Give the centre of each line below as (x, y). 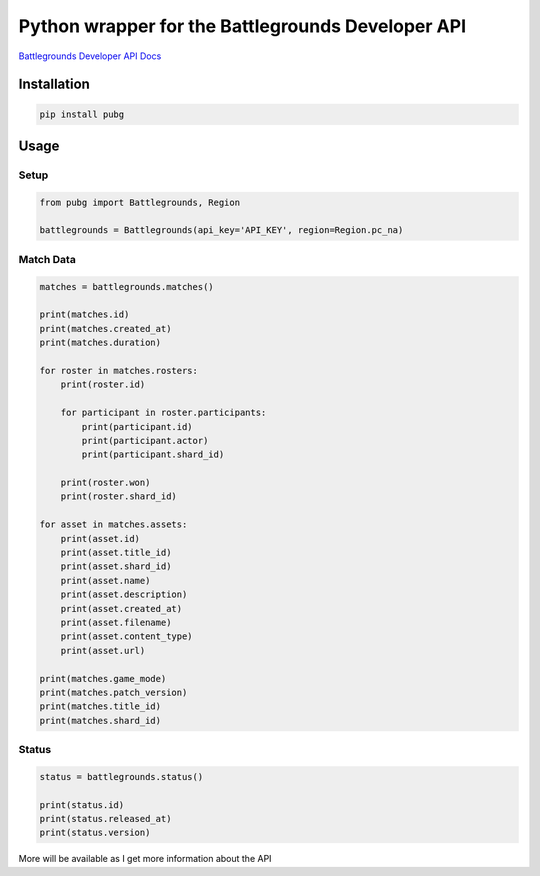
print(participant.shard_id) (153, 454)
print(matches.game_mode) (103, 678)
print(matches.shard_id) (100, 720)
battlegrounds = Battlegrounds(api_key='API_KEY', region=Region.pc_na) (221, 230)
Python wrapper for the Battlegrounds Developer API (242, 26)
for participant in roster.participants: (163, 413)
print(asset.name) (105, 580)
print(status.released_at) (105, 819)
